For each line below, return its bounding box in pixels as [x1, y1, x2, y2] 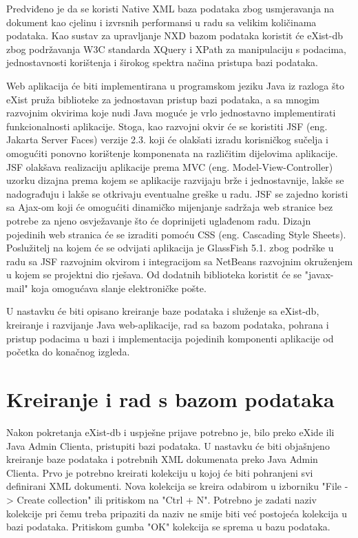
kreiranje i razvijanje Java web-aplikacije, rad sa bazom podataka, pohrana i [6, 318, 329, 332]
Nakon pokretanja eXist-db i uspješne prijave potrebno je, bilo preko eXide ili [6, 424, 335, 439]
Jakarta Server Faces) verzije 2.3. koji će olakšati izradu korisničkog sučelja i [6, 132, 328, 147]
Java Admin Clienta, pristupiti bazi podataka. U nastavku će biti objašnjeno [6, 438, 330, 453]
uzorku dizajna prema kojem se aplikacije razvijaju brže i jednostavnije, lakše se [6, 173, 344, 187]
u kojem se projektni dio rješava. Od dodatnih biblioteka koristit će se [6, 267, 302, 282]
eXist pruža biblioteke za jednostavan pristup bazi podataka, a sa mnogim [6, 92, 320, 106]
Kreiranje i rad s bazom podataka [6, 385, 335, 413]
